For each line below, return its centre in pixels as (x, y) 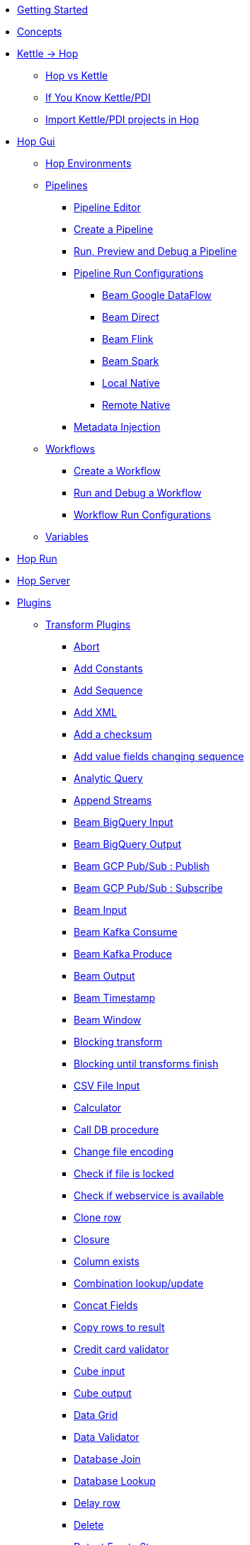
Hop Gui (36, 141)
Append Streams (113, 800)
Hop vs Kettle (77, 75)
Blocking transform (118, 1042)
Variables (67, 537)
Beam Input (100, 910)
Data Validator (107, 1437)
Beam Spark (131, 361)
